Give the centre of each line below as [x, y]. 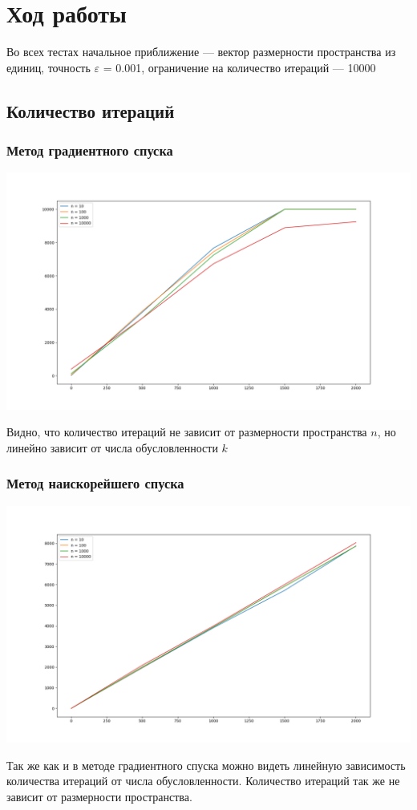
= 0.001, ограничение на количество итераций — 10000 [239, 67]
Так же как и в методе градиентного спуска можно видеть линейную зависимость [206, 765]
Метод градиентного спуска [90, 150]
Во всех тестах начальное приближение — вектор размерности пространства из [201, 52]
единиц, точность [49, 67]
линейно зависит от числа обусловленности [112, 447]
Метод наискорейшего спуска [95, 483]
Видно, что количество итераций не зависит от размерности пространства [187, 432]
